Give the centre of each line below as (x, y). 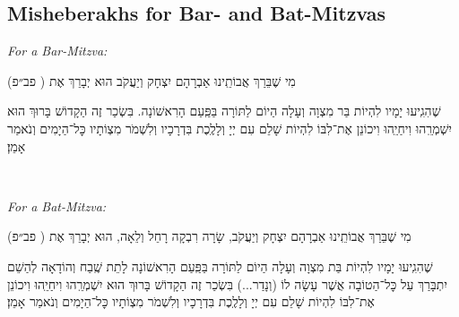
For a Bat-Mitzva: (57, 206)
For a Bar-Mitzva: (57, 51)
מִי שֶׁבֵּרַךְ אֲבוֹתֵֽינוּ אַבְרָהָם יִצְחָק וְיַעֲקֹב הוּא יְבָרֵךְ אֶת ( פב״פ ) (152, 80)
